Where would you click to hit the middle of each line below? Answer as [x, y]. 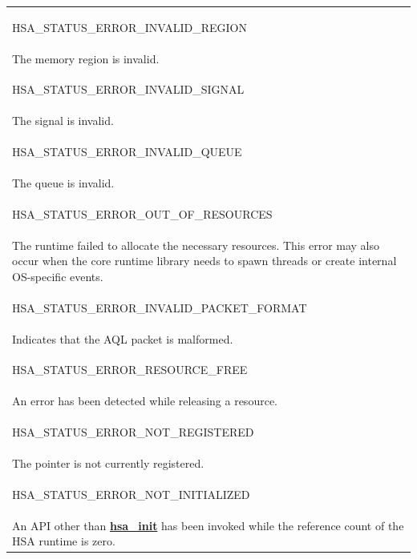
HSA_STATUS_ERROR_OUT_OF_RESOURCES [142, 213]
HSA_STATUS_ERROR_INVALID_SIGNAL [128, 89]
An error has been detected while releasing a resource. [145, 401]
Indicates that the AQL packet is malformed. [123, 338]
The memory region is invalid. [86, 58]
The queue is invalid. [63, 182]
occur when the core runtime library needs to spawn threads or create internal [204, 261]
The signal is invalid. [63, 121]
